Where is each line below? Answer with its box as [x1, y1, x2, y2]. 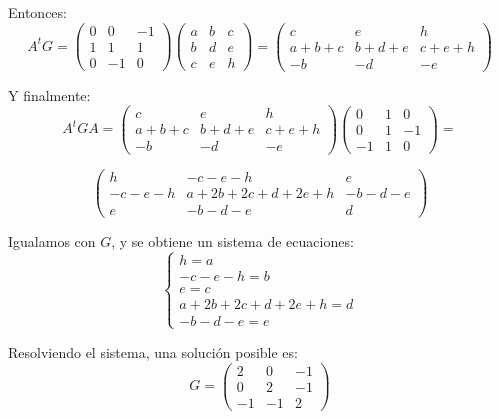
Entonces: [8, 2, 67, 22]
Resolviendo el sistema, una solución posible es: [8, 341, 298, 362]
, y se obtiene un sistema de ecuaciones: [111, 230, 354, 251]
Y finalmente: [8, 84, 91, 105]
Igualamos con [8, 230, 96, 251]
